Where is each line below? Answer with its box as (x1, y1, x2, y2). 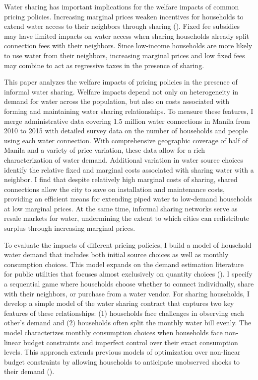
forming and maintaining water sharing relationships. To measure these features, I (4, 105, 254, 116)
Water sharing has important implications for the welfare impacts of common (4, 1, 239, 11)
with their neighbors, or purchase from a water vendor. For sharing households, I (4, 288, 250, 298)
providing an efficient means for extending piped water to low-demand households (4, 193, 253, 204)
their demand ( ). (4, 366, 55, 377)
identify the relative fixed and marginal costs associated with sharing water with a (4, 164, 254, 175)
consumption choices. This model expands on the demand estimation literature (4, 259, 244, 269)
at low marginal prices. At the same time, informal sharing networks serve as (4, 203, 238, 213)
